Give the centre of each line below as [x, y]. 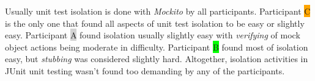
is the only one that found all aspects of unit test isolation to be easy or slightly [155, 23]
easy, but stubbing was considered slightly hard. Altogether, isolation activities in [157, 59]
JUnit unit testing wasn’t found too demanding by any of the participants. [145, 70]
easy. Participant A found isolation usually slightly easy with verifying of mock [153, 35]
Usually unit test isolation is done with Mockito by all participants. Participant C [158, 11]
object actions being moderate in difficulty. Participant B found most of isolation [157, 47]
